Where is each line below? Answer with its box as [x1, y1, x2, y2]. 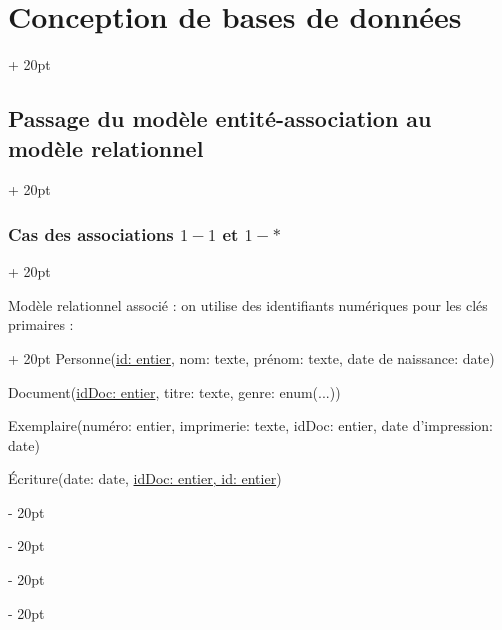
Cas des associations [8, 221, 174, 246]
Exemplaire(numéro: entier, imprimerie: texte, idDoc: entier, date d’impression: [8, 415, 494, 436]
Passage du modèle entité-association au [8, 103, 432, 134]
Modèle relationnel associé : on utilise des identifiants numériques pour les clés [8, 294, 488, 315]
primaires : [8, 314, 74, 335]
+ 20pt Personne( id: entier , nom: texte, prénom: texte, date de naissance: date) [8, 347, 495, 368]
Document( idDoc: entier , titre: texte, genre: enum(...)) [8, 381, 341, 402]
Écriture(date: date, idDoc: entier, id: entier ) [8, 468, 282, 489]
